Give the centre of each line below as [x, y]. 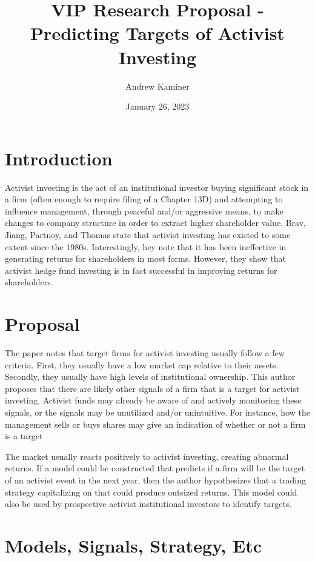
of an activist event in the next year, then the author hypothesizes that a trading [155, 480]
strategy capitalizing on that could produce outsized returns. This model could [151, 492]
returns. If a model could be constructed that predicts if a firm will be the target [155, 468]
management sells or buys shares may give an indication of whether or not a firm [155, 424]
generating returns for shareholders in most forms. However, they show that [145, 258]
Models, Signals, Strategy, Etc [133, 545]
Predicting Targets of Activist [157, 33]
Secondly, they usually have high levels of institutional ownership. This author [150, 377]
